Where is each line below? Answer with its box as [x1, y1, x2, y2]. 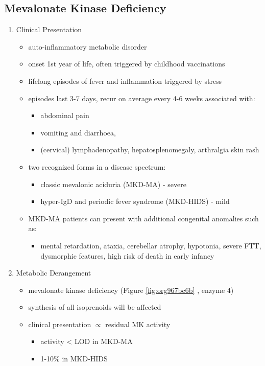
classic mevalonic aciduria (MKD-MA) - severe [40, 178, 186, 189]
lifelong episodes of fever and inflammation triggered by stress [28, 75, 222, 86]
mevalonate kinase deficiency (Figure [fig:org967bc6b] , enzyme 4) [28, 284, 234, 295]
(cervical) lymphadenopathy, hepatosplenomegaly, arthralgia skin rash [40, 144, 259, 155]
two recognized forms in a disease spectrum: [28, 161, 166, 172]
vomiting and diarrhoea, [40, 127, 116, 138]
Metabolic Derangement [16, 267, 91, 278]
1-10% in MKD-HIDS [40, 353, 108, 364]
